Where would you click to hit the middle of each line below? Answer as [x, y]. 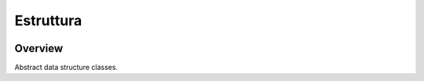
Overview [39, 48]
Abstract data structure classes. [66, 68]
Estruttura [48, 20]
